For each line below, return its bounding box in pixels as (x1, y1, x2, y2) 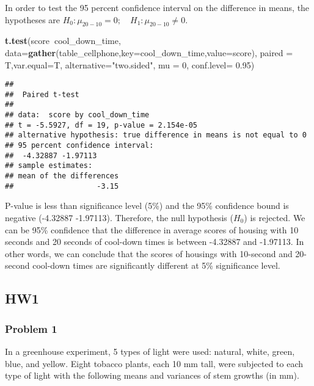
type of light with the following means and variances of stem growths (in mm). (5, 369, 299, 382)
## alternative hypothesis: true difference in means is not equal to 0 (5, 131, 307, 140)
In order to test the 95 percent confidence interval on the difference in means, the (5, 1, 310, 13)
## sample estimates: (5, 161, 93, 170)
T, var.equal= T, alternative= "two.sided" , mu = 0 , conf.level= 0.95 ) (5, 58, 255, 71)
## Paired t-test (5, 90, 79, 99)
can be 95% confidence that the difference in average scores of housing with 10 (5, 223, 299, 236)
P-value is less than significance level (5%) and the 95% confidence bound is (5, 199, 289, 212)
